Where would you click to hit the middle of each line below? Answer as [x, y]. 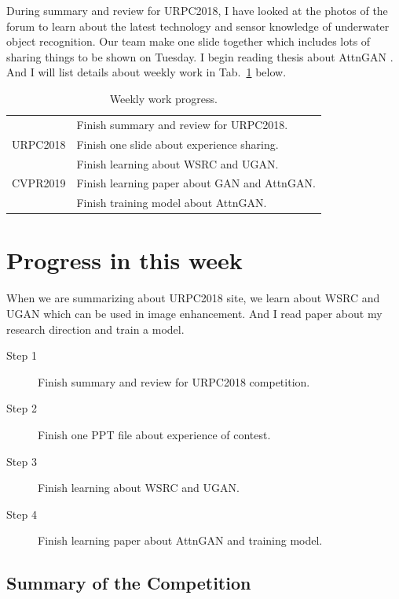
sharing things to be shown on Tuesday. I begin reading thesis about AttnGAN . [200, 56]
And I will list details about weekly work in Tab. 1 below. [146, 72]
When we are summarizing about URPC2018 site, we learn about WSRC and [193, 298]
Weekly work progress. [163, 98]
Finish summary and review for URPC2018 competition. [174, 381]
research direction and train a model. [95, 329]
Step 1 [22, 355]
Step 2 [22, 408]
